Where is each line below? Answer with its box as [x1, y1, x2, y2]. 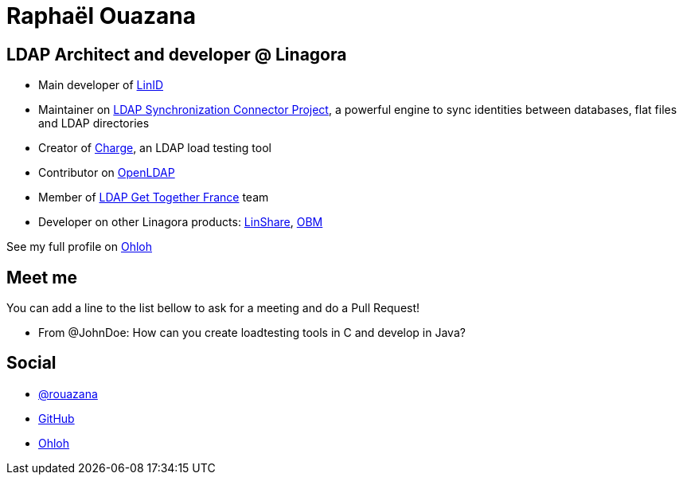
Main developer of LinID [38, 78, 164, 92]
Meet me [6, 267, 77, 287]
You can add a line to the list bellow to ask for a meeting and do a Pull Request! [6, 301, 420, 315]
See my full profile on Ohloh [6, 240, 153, 254]
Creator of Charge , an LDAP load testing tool [38, 141, 271, 155]
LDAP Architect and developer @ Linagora [6, 44, 347, 65]
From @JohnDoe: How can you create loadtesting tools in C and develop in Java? [38, 326, 466, 340]
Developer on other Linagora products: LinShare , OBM [38, 215, 323, 229]
